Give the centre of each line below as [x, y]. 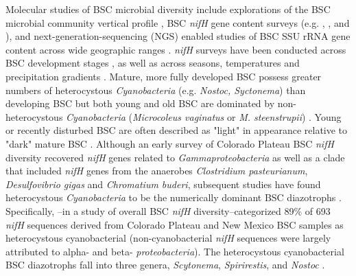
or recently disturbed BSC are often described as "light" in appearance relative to [177, 130]
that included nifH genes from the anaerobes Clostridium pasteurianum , [157, 171]
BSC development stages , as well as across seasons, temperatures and [153, 63]
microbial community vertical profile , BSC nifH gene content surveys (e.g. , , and [178, 22]
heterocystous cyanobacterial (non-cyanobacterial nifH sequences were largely [168, 238]
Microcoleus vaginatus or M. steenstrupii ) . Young [237, 116]
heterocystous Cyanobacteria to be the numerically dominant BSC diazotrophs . [174, 197]
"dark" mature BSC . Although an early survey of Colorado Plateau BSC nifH [170, 143]
